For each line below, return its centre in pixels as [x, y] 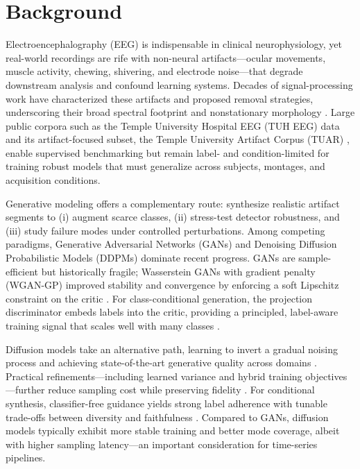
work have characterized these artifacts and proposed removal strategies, [160, 98]
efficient [22, 271]
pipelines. [26, 458]
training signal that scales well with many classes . [113, 325]
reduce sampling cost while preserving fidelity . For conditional [181, 390]
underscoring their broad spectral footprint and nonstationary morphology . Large [180, 112]
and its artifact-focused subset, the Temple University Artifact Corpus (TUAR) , [178, 139]
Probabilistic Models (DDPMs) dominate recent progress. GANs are [151, 258]
